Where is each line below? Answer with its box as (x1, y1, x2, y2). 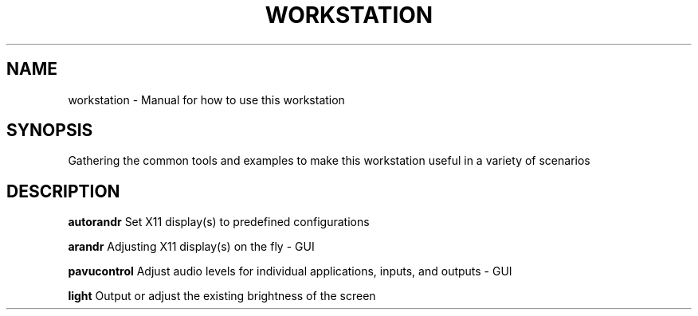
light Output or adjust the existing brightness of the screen (68, 289, 376, 303)
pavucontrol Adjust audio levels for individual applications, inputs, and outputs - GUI (68, 264, 512, 279)
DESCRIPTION (6, 181, 120, 201)
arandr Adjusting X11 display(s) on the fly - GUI (68, 240, 315, 254)
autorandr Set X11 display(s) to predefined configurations (68, 215, 370, 229)
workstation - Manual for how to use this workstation (68, 92, 345, 107)
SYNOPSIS (6, 120, 93, 141)
